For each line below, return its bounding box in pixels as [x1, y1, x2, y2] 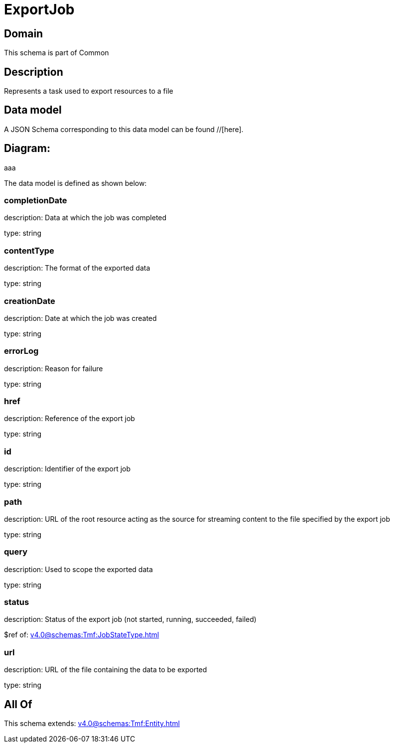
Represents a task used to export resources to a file [4, 87, 173, 96]
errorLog [4, 346, 39, 356]
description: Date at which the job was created [4, 313, 157, 322]
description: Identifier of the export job [4, 464, 131, 473]
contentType [4, 245, 54, 256]
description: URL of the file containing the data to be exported [4, 665, 207, 674]
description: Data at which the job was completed [4, 213, 167, 222]
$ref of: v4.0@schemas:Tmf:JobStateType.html [4, 630, 159, 639]
